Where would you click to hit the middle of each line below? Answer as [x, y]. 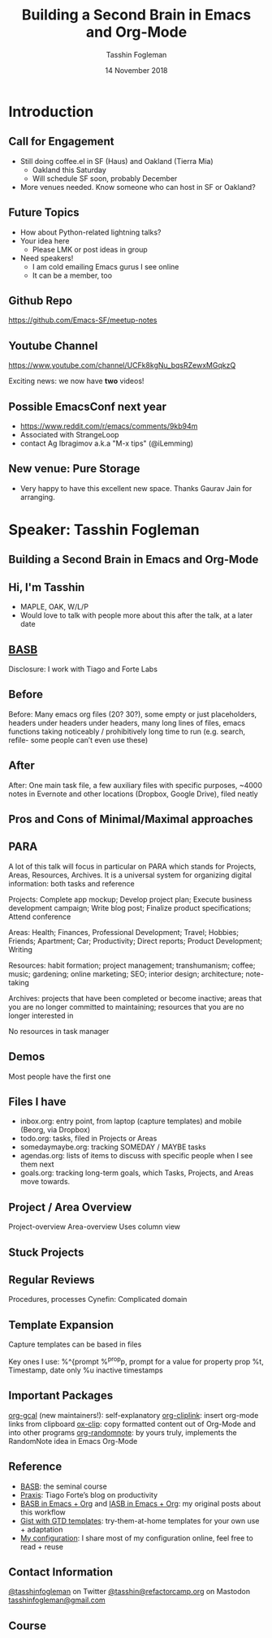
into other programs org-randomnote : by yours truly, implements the [123, 1432]
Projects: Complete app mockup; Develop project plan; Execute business [130, 899]
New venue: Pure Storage [74, 469]
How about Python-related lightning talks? [91, 232]
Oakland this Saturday [69, 170]
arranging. [37, 497]
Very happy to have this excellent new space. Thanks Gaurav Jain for [136, 488]
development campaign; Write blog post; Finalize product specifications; [130, 907]
